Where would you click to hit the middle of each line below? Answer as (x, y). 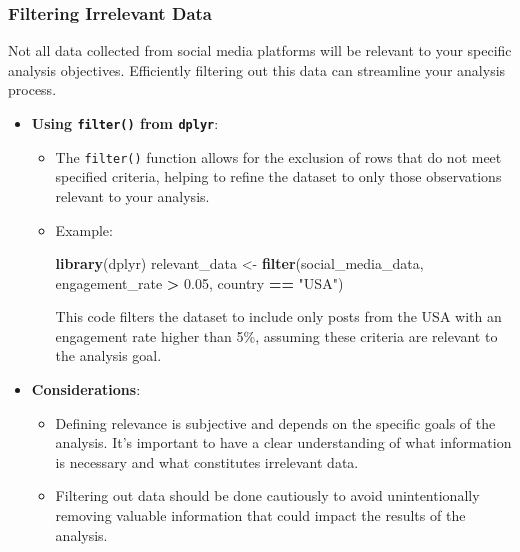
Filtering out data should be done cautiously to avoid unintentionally (267, 495)
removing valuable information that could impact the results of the (260, 515)
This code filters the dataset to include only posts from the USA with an (278, 316)
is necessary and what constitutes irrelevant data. (207, 461)
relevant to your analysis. (132, 195)
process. (32, 89)
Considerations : (86, 389)
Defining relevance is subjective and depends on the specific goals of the (275, 422)
